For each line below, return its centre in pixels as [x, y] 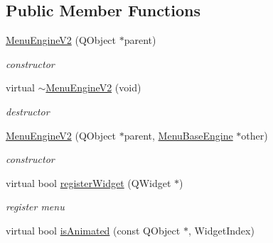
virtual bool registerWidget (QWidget [89, 182]
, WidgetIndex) [221, 230]
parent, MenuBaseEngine [178, 135]
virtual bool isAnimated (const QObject [93, 230]
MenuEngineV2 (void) [93, 87]
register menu [35, 207]
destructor [28, 111]
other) [255, 135]
